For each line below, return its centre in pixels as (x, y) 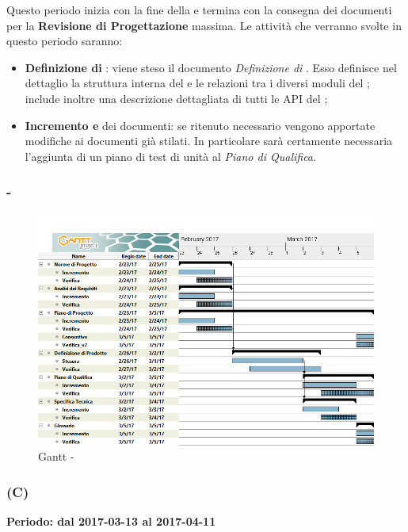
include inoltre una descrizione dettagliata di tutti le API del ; (176, 98)
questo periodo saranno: (65, 41)
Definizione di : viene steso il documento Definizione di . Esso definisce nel (211, 67)
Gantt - (56, 456)
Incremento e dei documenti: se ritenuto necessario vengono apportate (200, 125)
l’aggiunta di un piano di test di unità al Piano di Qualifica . (170, 156)
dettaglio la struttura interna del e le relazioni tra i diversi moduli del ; (197, 83)
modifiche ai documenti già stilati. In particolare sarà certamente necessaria (209, 141)
